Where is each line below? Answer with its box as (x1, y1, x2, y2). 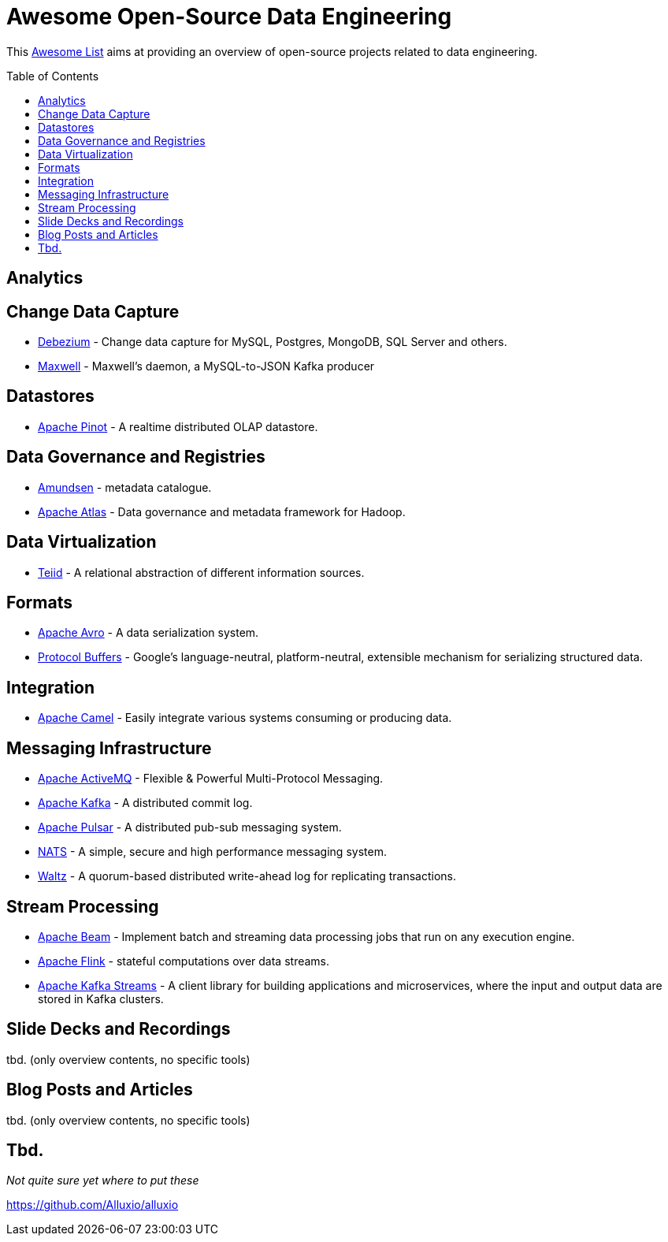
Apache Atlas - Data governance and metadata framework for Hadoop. (38, 504, 406, 519)
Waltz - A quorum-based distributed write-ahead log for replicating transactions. (38, 869, 456, 883)
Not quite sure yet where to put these (6, 1173, 199, 1188)
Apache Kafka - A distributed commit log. (38, 796, 253, 810)
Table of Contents (6, 69, 99, 83)
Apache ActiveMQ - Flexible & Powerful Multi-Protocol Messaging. (38, 772, 384, 786)
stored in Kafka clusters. (38, 991, 164, 1006)
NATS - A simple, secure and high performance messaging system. (38, 845, 387, 859)
